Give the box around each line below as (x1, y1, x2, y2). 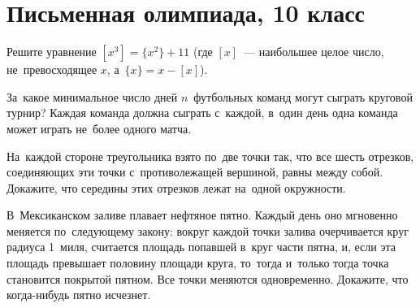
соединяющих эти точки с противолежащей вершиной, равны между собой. (6, 163, 383, 180)
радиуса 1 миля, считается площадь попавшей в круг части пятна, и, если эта (6, 238, 396, 255)
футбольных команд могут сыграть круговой (193, 88, 413, 105)
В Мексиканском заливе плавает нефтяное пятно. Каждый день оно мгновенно (6, 206, 398, 223)
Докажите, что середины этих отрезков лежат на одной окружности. (6, 179, 346, 196)
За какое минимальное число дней (6, 88, 178, 105)
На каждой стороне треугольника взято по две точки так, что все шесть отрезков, (6, 147, 414, 164)
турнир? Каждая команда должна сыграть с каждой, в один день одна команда (6, 104, 398, 121)
